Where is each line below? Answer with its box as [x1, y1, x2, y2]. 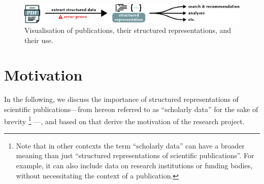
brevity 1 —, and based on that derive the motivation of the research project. [4, 114, 245, 126]
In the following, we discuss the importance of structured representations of [4, 94, 239, 104]
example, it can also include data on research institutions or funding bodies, [16, 160, 253, 171]
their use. [24, 34, 53, 45]
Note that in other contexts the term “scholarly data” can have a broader [16, 140, 245, 151]
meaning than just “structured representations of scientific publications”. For [16, 150, 254, 161]
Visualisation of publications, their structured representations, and [24, 25, 232, 35]
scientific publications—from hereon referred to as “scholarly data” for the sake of [4, 104, 258, 114]
